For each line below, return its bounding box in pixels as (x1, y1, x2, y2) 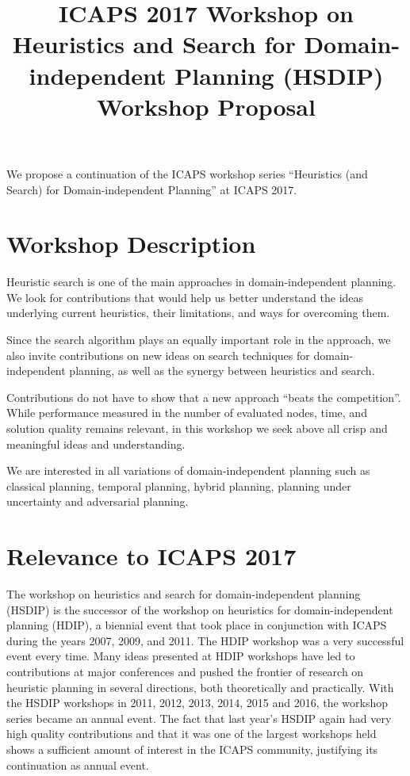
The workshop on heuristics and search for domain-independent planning (6, 586, 361, 602)
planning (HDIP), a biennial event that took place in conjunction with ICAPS (6, 617, 387, 633)
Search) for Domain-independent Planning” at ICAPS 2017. (6, 181, 297, 197)
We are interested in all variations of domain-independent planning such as (6, 462, 370, 479)
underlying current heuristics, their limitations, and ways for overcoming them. (6, 304, 390, 321)
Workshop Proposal (97, 90, 316, 122)
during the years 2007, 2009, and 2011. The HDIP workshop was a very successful (6, 632, 404, 648)
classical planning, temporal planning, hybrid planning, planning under (6, 477, 351, 494)
